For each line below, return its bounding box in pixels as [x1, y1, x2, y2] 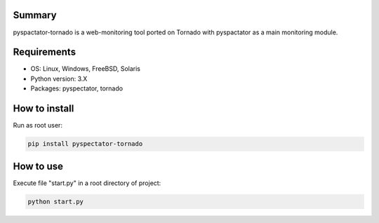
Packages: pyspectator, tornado [30, 84, 123, 93]
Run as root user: [13, 121, 63, 130]
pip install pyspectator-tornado [27, 140, 143, 148]
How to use [13, 160, 63, 172]
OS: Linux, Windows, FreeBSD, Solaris [30, 65, 140, 73]
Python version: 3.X [30, 74, 88, 83]
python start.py [27, 197, 84, 205]
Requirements [13, 46, 77, 58]
